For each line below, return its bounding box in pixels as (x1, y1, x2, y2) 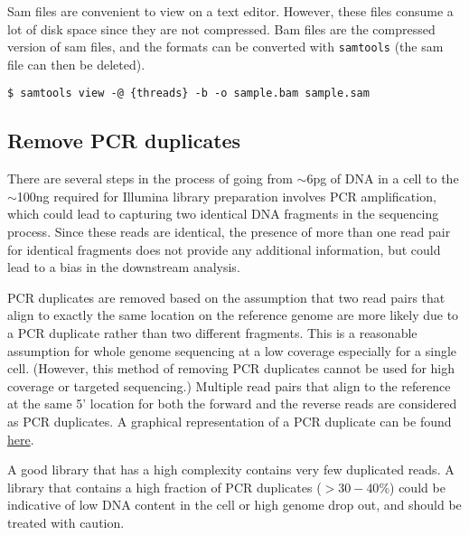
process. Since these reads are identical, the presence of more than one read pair (7, 222, 451, 241)
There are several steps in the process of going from (7, 169, 293, 188)
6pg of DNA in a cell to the (306, 169, 459, 188)
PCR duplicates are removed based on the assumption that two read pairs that (7, 287, 446, 306)
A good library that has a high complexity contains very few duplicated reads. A (7, 460, 455, 479)
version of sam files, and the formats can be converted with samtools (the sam (7, 37, 444, 56)
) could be (389, 477, 446, 496)
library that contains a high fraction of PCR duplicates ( (7, 477, 322, 496)
